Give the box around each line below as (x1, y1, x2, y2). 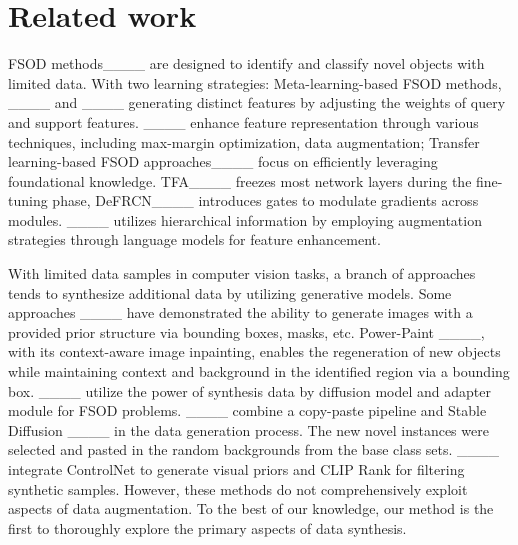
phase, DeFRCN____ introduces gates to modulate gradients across (52, 190, 479, 211)
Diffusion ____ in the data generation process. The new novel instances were (8, 419, 489, 440)
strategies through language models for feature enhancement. (8, 229, 381, 250)
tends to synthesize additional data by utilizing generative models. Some (8, 282, 452, 303)
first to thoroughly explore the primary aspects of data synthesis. (8, 517, 407, 538)
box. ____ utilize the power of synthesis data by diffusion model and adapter (8, 380, 492, 401)
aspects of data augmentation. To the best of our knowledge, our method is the (8, 498, 494, 519)
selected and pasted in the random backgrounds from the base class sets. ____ (8, 439, 500, 460)
